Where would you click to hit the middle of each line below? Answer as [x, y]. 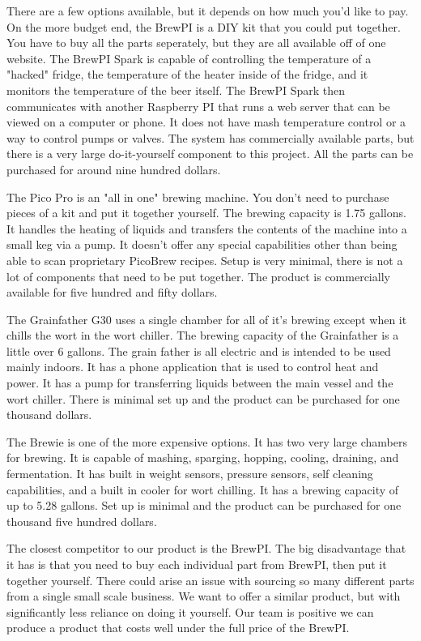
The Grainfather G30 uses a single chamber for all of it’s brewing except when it [207, 319]
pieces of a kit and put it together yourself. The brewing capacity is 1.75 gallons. [206, 213]
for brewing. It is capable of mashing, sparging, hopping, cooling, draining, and [203, 457]
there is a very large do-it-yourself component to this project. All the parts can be [210, 154]
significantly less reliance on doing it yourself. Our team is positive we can [190, 611]
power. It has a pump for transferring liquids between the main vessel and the [200, 383]
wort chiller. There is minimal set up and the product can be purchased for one [203, 398]
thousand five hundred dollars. [82, 521]
